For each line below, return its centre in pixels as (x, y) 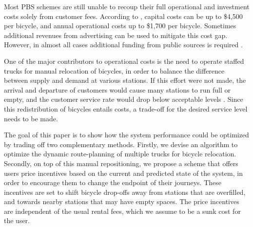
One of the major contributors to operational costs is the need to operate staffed (124, 61)
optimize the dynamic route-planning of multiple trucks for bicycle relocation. (120, 154)
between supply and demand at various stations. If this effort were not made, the (125, 80)
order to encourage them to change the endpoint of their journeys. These (113, 182)
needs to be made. (31, 118)
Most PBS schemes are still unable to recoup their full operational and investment (127, 6)
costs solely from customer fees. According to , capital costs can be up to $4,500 (123, 16)
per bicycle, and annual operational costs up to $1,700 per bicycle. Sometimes (120, 26)
